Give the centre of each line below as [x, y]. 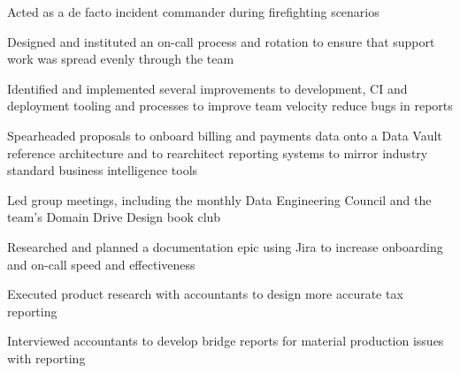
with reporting [46, 358]
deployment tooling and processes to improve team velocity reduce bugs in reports [230, 106]
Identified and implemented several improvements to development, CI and [207, 88]
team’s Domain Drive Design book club [114, 217]
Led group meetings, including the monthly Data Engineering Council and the [219, 199]
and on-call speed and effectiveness [101, 264]
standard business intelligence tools [103, 170]
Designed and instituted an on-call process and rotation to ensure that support [221, 41]
